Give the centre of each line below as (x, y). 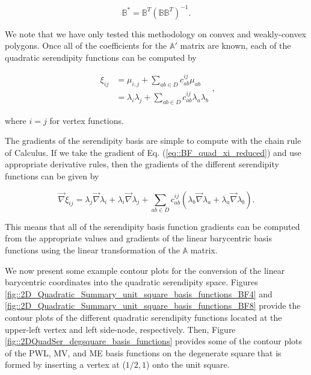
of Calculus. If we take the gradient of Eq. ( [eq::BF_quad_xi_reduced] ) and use (153, 152)
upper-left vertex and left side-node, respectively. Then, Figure (120, 329)
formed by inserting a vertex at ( (65, 364)
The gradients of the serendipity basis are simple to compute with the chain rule (153, 141)
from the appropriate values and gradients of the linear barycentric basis (138, 238)
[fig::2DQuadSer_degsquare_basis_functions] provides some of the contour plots (154, 341)
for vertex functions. (87, 120)
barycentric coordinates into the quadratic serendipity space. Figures (131, 282)
